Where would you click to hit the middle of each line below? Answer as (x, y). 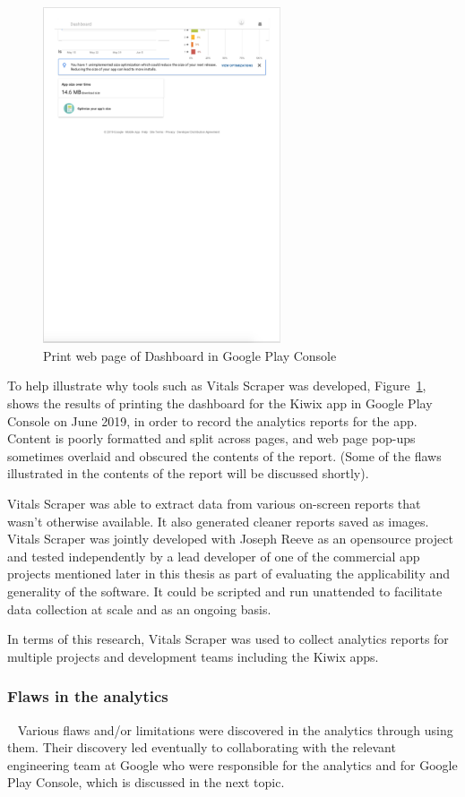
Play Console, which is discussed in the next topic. (146, 782)
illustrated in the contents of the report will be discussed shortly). (188, 473)
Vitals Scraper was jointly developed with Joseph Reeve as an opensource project (230, 539)
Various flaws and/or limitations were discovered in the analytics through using (235, 729)
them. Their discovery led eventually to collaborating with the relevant (202, 747)
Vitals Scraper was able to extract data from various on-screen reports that (214, 503)
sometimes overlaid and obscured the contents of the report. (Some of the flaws (224, 455)
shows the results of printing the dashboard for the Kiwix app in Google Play (220, 403)
